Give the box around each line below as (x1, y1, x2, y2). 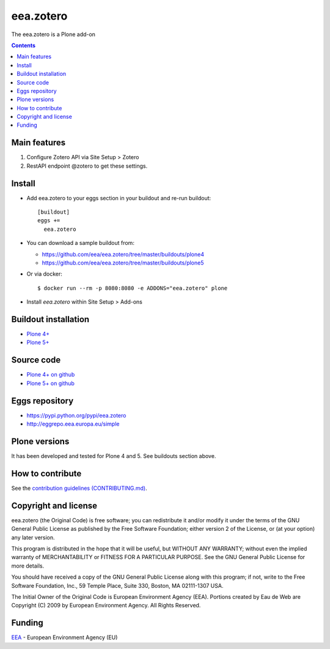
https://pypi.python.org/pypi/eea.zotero (26, 411, 127, 419)
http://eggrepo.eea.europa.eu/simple (26, 420, 120, 428)
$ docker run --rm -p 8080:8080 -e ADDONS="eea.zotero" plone (37, 285, 228, 291)
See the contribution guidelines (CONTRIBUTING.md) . (11, 484, 147, 492)
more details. (11, 562, 45, 569)
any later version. (11, 533, 55, 541)
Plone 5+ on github (26, 380, 75, 387)
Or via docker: (26, 270, 62, 278)
